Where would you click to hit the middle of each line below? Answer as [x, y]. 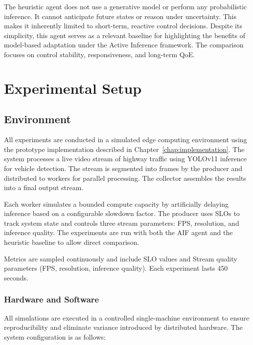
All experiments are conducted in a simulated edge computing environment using [126, 140]
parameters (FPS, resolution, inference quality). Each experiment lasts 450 [116, 268]
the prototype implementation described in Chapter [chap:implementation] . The [124, 149]
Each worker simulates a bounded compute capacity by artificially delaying [116, 204]
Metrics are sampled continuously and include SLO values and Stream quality [121, 258]
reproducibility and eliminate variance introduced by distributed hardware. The [123, 327]
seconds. [16, 277]
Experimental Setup [73, 88]
